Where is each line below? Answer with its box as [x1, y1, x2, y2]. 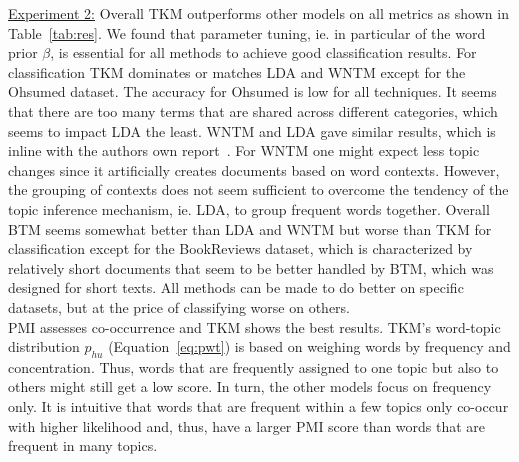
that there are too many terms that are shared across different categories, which [8, 100, 498, 121]
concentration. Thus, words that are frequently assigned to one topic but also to [8, 356, 499, 377]
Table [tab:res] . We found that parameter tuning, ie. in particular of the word [8, 22, 486, 43]
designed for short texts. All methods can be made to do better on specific [8, 277, 464, 298]
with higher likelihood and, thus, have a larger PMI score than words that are [8, 415, 486, 436]
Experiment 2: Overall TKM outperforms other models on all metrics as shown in [8, 3, 509, 23]
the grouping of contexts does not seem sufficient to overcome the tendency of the [8, 179, 509, 200]
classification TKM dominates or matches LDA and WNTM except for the [8, 61, 466, 82]
